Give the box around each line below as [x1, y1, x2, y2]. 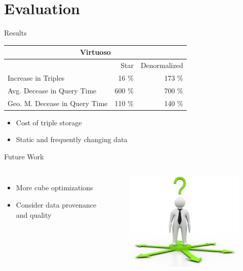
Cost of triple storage [16, 117, 82, 127]
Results [4, 27, 27, 38]
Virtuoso [79, 47, 111, 57]
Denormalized [140, 60, 183, 71]
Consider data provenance [16, 199, 97, 210]
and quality [16, 209, 52, 220]
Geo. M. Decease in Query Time [8, 97, 108, 108]
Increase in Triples [8, 72, 65, 83]
